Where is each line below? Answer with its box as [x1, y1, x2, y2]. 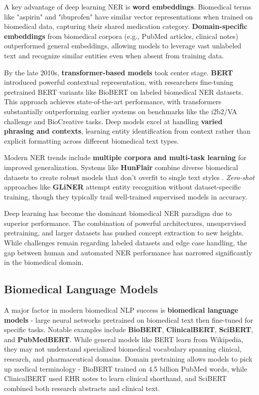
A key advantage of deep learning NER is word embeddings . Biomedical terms [4, 1, 251, 11]
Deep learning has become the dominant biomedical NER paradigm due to [4, 208, 232, 218]
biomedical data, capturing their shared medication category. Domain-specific [4, 21, 248, 31]
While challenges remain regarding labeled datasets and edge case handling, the [4, 237, 247, 248]
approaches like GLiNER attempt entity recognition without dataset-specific [4, 182, 241, 192]
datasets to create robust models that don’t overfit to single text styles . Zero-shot [4, 172, 255, 182]
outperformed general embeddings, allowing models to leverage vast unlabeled [4, 40, 242, 51]
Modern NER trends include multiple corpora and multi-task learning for [4, 152, 247, 163]
